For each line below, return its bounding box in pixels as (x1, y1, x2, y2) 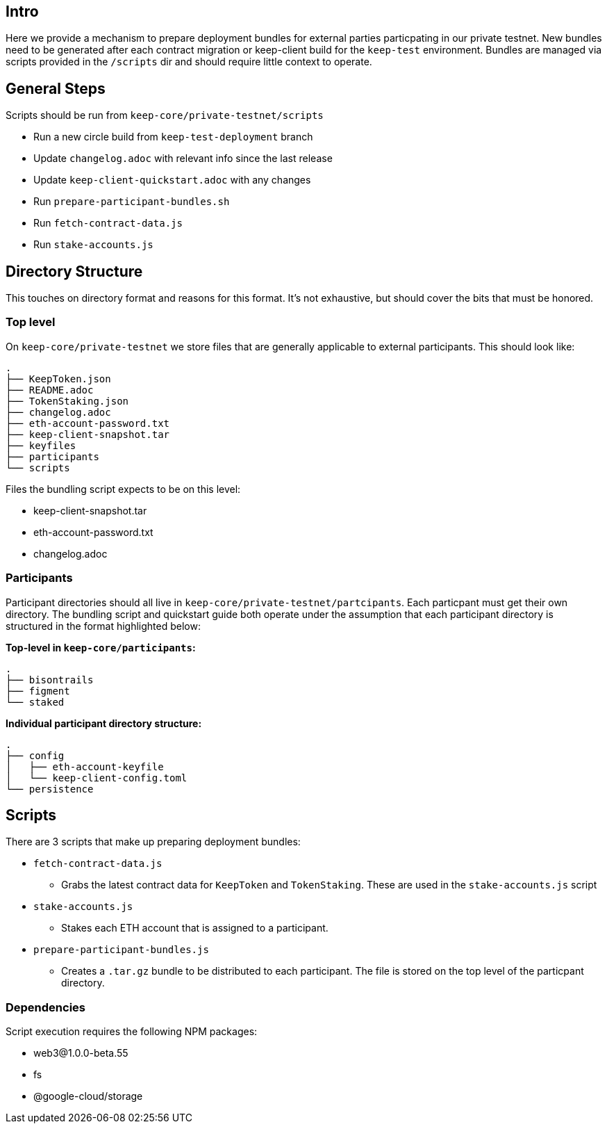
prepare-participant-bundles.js (33, 944, 209, 956)
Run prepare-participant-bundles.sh (33, 195, 230, 208)
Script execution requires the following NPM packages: (6, 1025, 258, 1038)
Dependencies (6, 1000, 86, 1014)
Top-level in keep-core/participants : (6, 641, 196, 653)
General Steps (6, 79, 106, 97)
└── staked (6, 696, 65, 708)
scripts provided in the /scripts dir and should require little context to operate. (6, 56, 372, 68)
